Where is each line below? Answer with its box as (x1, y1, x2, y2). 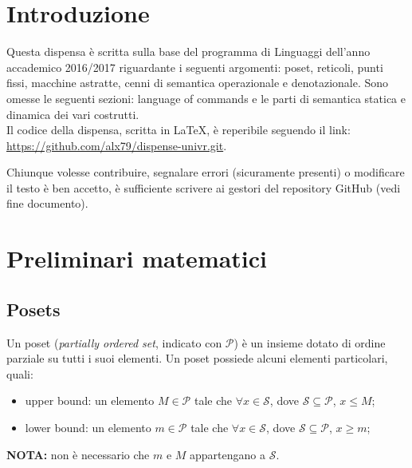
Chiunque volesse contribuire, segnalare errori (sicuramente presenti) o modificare (6, 164, 405, 180)
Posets (6, 296, 61, 321)
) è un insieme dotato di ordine (233, 334, 386, 351)
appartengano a (190, 446, 266, 462)
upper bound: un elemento (25, 392, 155, 409)
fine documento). (6, 195, 88, 212)
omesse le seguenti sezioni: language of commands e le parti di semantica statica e (6, 89, 406, 106)
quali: (6, 365, 33, 382)
